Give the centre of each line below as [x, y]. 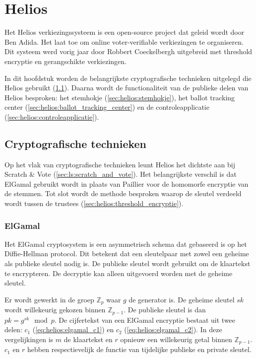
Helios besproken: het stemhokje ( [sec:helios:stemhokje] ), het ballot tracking [120, 97]
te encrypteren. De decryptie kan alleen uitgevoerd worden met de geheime [119, 273]
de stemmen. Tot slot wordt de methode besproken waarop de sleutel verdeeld [123, 193]
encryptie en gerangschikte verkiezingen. [65, 61]
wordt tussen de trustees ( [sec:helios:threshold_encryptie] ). [94, 203]
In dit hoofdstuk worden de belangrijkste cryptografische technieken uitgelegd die [128, 78]
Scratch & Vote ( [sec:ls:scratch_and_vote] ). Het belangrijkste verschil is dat [121, 174]
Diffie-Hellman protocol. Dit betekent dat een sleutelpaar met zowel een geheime [127, 253]
